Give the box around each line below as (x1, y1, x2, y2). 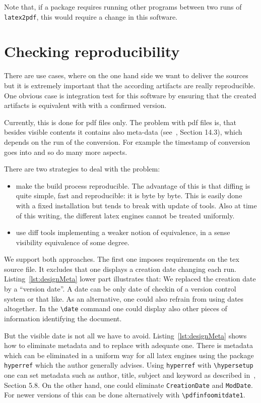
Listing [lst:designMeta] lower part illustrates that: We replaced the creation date (4, 273, 256, 284)
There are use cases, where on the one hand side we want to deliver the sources (4, 70, 248, 81)
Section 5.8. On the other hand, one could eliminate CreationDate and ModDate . (4, 379, 253, 390)
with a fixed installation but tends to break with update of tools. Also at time (16, 200, 257, 210)
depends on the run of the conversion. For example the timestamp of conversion (4, 136, 250, 147)
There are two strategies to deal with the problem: (4, 163, 160, 174)
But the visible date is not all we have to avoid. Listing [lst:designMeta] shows (4, 330, 247, 340)
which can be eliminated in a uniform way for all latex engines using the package (4, 350, 254, 360)
